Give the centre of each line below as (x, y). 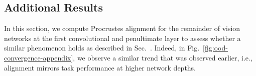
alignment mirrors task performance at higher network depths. (100, 67)
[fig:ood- (215, 48)
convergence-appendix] (39, 57)
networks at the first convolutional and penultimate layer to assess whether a (122, 38)
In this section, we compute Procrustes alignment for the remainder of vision (122, 28)
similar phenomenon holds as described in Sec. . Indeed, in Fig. (102, 48)
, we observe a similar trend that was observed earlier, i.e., (163, 57)
